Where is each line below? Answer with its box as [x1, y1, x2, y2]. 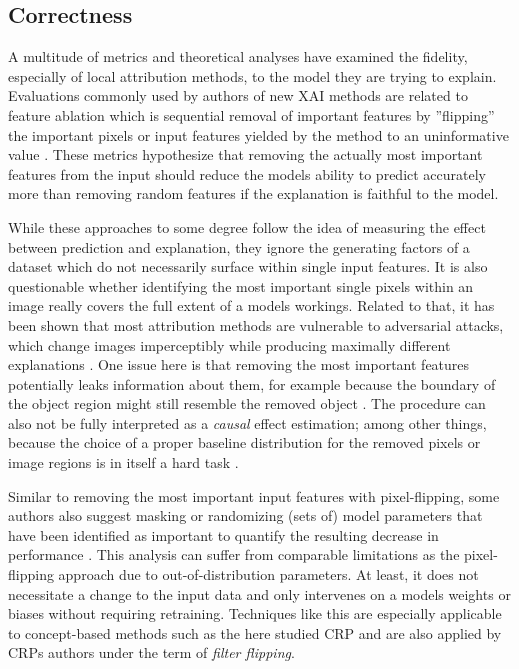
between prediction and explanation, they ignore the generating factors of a [8, 236, 470, 257]
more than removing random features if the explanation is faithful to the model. [8, 183, 499, 204]
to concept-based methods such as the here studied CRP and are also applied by [8, 622, 502, 643]
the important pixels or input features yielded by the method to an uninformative [8, 124, 509, 145]
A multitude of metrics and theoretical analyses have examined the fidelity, [8, 46, 468, 67]
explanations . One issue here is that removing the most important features [8, 354, 470, 375]
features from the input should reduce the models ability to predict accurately [8, 163, 487, 184]
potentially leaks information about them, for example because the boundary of [8, 373, 496, 394]
